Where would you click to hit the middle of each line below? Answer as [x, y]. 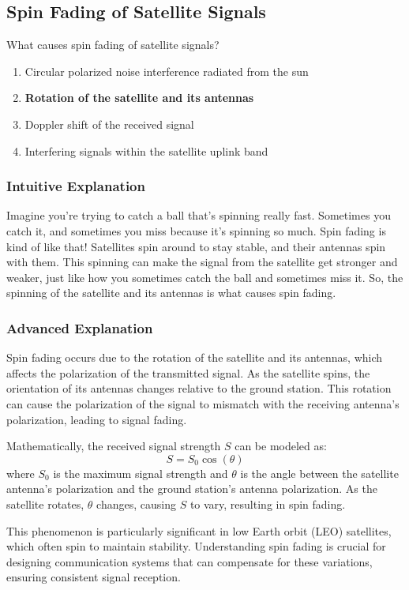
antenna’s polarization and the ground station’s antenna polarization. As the [192, 489]
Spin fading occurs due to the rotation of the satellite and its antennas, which [195, 357]
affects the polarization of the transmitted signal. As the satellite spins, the [188, 372]
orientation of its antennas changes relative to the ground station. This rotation [199, 388]
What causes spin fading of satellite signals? [113, 45]
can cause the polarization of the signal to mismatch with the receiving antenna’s [203, 403]
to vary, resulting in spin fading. [268, 504]
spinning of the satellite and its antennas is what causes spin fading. [171, 293]
